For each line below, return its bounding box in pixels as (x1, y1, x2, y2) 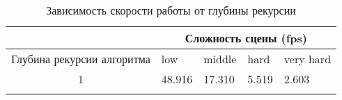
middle (203, 51, 237, 67)
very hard (283, 51, 332, 67)
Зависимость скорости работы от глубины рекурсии (46, 2, 296, 18)
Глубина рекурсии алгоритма (11, 51, 150, 67)
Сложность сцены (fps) (185, 30, 307, 46)
